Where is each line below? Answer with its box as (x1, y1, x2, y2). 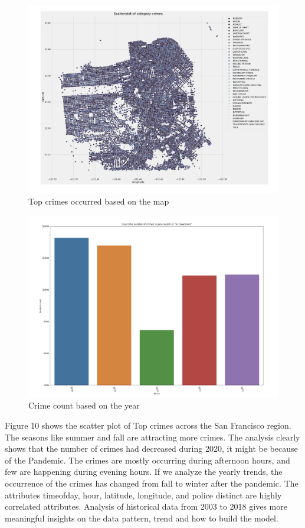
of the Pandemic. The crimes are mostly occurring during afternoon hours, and (5, 454, 290, 466)
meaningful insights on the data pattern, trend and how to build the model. (5, 511, 278, 524)
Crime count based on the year (28, 399, 140, 412)
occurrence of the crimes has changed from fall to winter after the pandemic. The (5, 477, 299, 489)
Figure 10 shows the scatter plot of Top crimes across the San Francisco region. (5, 419, 291, 432)
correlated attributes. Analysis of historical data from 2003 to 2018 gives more (5, 500, 287, 513)
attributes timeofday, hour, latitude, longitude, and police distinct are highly (5, 488, 282, 501)
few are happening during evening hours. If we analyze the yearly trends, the (5, 465, 283, 478)
